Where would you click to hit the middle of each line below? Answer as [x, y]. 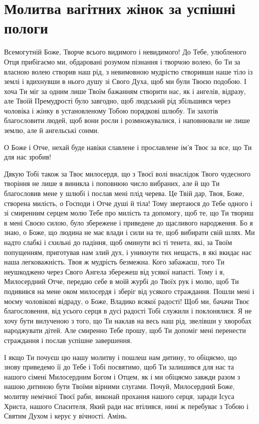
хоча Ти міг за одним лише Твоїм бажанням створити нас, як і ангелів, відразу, [125, 91]
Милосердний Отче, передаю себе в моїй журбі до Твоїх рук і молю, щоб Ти [122, 281]
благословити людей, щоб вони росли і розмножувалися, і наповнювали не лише [127, 120]
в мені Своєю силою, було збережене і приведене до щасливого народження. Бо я [129, 222]
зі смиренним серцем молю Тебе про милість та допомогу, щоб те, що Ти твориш [129, 213]
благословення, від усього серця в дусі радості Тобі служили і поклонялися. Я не [128, 311]
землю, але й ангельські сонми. [52, 130]
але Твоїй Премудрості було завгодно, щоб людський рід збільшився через [117, 101]
